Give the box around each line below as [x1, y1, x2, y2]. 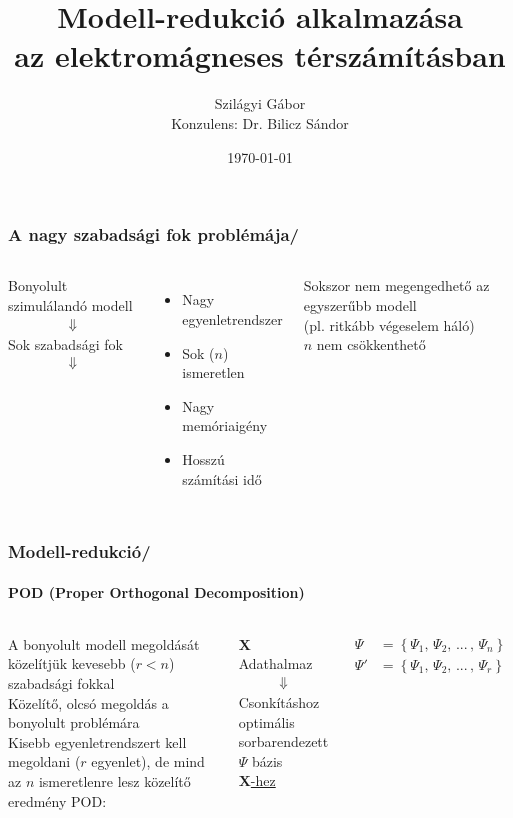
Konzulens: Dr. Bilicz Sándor [171, 112, 349, 133]
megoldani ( [8, 751, 81, 772]
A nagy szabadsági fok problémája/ [8, 222, 300, 247]
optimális [238, 711, 295, 732]
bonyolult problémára [8, 712, 140, 733]
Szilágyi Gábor [214, 93, 306, 114]
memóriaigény [182, 415, 268, 436]
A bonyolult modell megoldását [8, 633, 200, 654]
